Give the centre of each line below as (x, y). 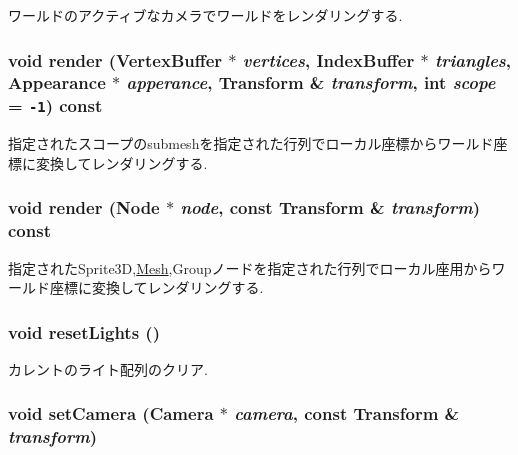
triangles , (473, 59)
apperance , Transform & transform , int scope (311, 82)
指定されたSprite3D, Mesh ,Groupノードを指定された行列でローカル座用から (250, 267)
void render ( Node (84, 207)
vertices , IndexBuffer (328, 59)
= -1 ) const (55, 105)
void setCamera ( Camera (111, 413)
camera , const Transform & (347, 413)
